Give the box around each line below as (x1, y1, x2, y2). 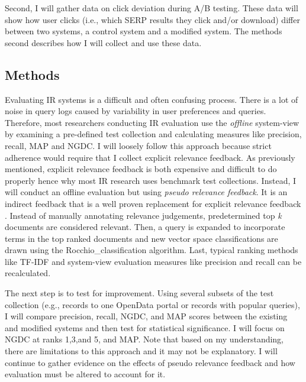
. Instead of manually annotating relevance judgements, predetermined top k (5, 209, 282, 221)
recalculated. (5, 267, 51, 279)
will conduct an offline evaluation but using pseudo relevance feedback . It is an (5, 186, 288, 198)
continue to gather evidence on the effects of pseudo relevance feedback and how (5, 356, 295, 368)
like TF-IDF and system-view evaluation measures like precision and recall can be (5, 255, 302, 267)
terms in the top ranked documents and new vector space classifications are (5, 232, 278, 244)
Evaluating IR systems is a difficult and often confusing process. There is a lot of (5, 93, 298, 105)
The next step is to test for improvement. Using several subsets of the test (5, 287, 274, 299)
